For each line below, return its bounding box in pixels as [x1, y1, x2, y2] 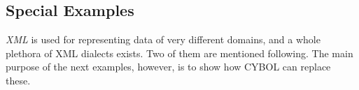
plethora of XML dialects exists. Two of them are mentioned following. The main [6, 45, 353, 60]
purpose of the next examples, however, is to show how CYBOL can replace [6, 59, 331, 74]
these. [6, 73, 31, 87]
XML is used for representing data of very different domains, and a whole [6, 32, 321, 47]
